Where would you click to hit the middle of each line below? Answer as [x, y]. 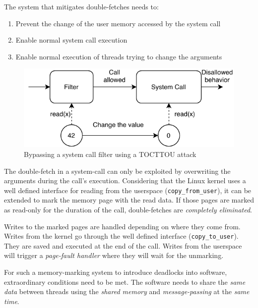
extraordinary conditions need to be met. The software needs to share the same [125, 282]
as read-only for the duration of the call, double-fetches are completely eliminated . [128, 209]
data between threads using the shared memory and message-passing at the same [127, 291]
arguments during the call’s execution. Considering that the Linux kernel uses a [125, 180]
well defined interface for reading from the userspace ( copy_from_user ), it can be [128, 190]
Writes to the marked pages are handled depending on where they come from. [122, 226]
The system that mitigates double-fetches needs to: [81, 6]
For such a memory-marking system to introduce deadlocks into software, [116, 272]
